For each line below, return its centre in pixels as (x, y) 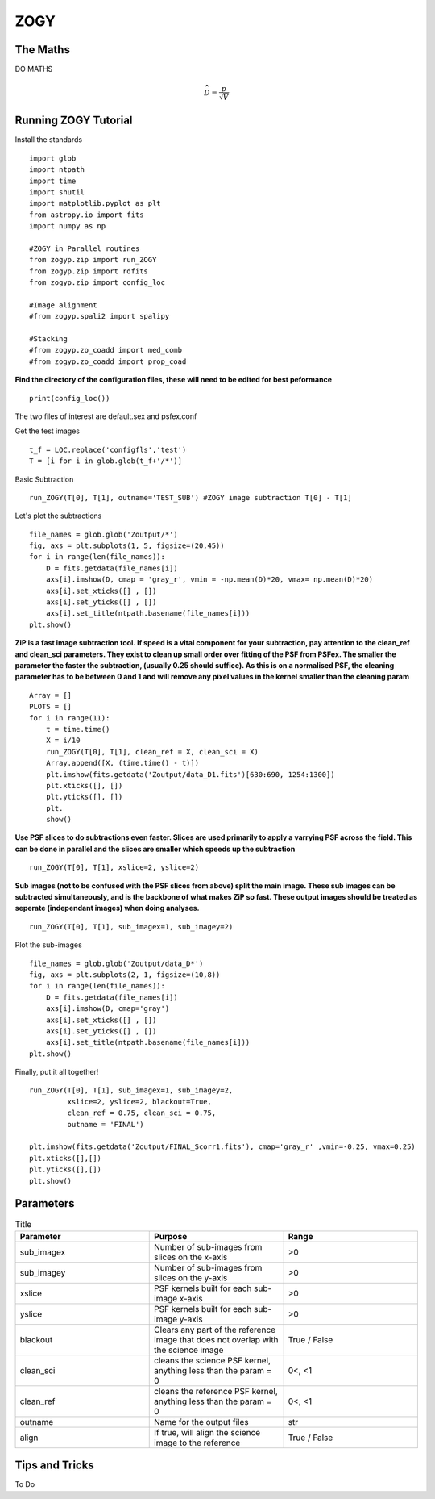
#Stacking (48, 339)
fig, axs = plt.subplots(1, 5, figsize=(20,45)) (127, 546)
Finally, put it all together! (57, 1072)
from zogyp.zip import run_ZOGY (93, 260)
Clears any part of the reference (215, 1330)
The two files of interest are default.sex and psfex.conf (106, 416)
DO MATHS (34, 69)
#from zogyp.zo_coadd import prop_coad (108, 361)
